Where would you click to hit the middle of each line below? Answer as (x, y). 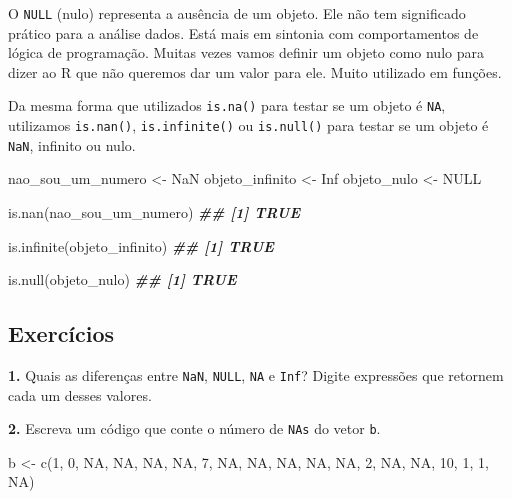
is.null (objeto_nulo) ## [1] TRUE (122, 279)
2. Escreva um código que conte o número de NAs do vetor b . (194, 428)
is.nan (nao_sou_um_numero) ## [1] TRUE (154, 212)
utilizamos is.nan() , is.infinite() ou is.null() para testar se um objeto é (248, 125)
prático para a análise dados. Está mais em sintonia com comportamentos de (243, 32)
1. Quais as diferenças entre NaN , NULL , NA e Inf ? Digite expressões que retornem (256, 374)
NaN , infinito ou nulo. (72, 144)
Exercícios (61, 333)
